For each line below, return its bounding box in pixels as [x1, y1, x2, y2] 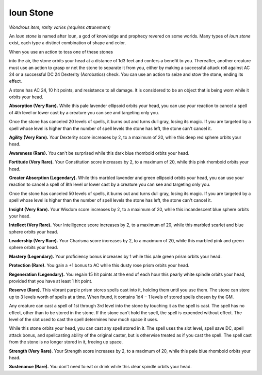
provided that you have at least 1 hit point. [9, 278, 93, 284]
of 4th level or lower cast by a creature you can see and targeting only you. [9, 109, 160, 115]
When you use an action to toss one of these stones [9, 49, 114, 54]
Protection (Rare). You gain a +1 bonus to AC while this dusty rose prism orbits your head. [9, 263, 190, 268]
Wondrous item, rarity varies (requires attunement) [9, 24, 111, 30]
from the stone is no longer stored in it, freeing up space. [9, 339, 123, 345]
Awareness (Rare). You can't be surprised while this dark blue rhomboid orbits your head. [9, 150, 190, 156]
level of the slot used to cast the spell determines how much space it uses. [9, 317, 159, 322]
